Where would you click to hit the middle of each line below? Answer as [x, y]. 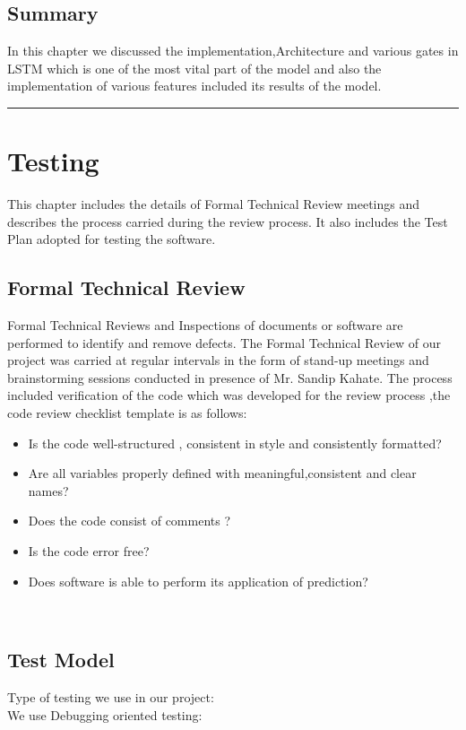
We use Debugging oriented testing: [105, 714]
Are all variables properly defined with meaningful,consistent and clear [222, 473]
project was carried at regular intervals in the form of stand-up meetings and [218, 360]
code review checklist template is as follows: [127, 413]
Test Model [61, 660]
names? [48, 490]
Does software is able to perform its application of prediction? [198, 581]
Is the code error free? [89, 551]
